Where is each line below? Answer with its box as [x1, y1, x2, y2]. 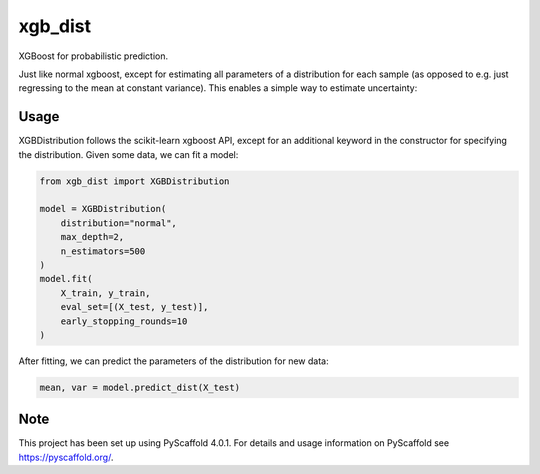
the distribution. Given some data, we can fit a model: [18, 148, 239, 160]
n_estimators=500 [60, 245, 146, 257]
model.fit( [39, 273, 93, 285]
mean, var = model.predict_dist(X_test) [39, 381, 240, 393]
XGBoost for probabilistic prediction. [18, 50, 169, 62]
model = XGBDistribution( [39, 203, 167, 215]
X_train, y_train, [60, 287, 151, 299]
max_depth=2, [60, 231, 125, 243]
